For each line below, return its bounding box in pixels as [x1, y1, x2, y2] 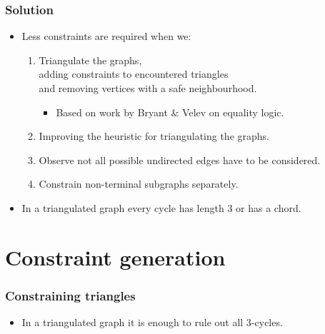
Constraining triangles [5, 286, 136, 304]
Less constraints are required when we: [21, 29, 191, 44]
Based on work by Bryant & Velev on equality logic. [56, 104, 284, 119]
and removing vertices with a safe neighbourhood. [39, 81, 257, 95]
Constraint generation [5, 242, 226, 271]
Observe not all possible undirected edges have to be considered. [39, 152, 321, 167]
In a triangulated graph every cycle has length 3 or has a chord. [21, 200, 301, 215]
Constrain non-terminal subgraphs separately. [39, 176, 239, 191]
